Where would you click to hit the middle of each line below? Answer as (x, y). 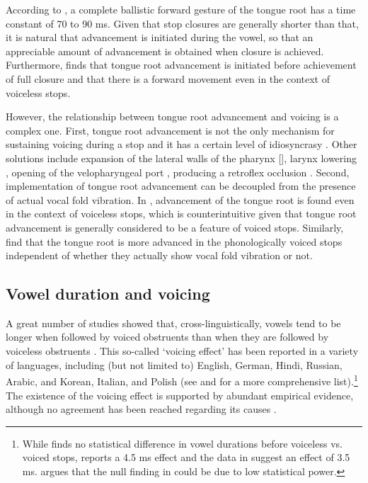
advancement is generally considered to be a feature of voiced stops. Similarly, (175, 227)
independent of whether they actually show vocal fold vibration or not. (159, 255)
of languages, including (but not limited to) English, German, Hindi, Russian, (174, 364)
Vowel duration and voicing (108, 294)
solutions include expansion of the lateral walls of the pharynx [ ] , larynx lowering (181, 158)
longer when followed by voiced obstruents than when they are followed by (167, 337)
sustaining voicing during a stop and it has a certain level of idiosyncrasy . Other (182, 144)
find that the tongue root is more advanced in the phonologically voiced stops (174, 241)
